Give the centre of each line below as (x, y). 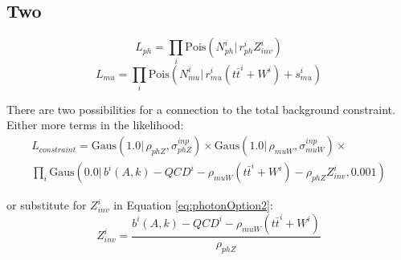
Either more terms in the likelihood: (95, 125)
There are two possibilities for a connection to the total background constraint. (201, 109)
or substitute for (47, 205)
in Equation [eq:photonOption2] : (193, 205)
